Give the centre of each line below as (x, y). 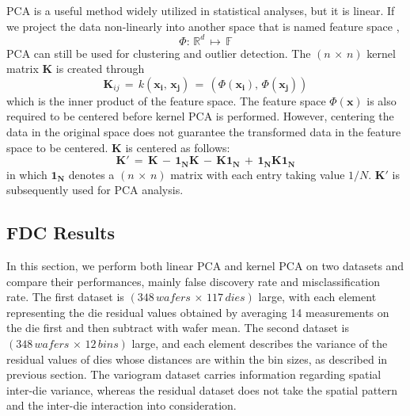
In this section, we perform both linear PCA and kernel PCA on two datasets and (205, 266)
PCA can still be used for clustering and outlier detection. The (159, 53)
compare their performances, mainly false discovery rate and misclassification (194, 281)
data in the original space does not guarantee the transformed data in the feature (204, 132)
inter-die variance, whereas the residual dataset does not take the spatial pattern (202, 389)
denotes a (91, 174)
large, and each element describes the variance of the (260, 343)
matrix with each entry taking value (258, 174)
